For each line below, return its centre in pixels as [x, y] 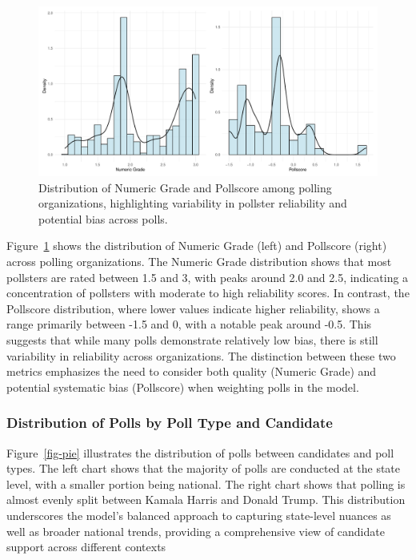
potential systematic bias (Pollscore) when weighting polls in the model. [183, 387]
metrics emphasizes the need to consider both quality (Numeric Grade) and [192, 371]
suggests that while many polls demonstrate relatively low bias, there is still [192, 339]
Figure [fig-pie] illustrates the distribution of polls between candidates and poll [200, 452]
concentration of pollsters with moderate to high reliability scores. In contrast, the [208, 293]
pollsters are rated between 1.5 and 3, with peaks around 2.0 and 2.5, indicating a [208, 277]
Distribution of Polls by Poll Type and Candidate [170, 423]
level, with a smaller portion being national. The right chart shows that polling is [206, 483]
